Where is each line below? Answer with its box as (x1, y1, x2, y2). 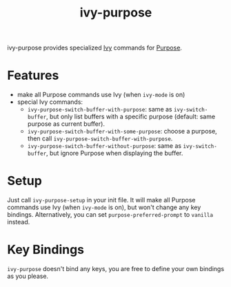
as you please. (7, 272, 49, 280)
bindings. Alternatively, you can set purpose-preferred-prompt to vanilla (7, 211, 214, 219)
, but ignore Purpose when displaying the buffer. (46, 149, 183, 158)
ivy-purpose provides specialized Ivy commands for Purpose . (7, 43, 183, 52)
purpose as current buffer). (27, 120, 106, 128)
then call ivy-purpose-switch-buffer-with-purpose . (27, 134, 173, 142)
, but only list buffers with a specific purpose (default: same (46, 112, 216, 121)
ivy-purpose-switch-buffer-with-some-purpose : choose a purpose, (27, 127, 217, 136)
